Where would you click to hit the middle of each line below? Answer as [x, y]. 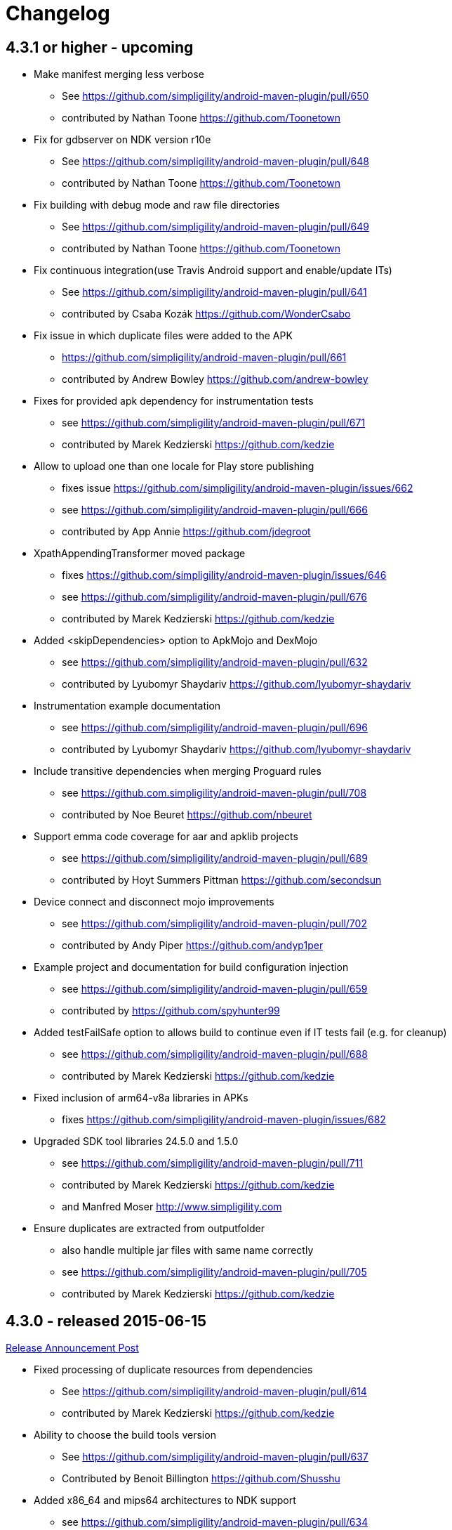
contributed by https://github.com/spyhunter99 [171, 1011]
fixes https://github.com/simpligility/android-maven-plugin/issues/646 [224, 575]
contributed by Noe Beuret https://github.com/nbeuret [187, 815]
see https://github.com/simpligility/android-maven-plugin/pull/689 [215, 858]
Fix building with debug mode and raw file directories [157, 205]
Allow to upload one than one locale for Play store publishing [174, 466]
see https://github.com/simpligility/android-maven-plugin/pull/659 [215, 989]
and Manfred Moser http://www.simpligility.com [172, 1207]
